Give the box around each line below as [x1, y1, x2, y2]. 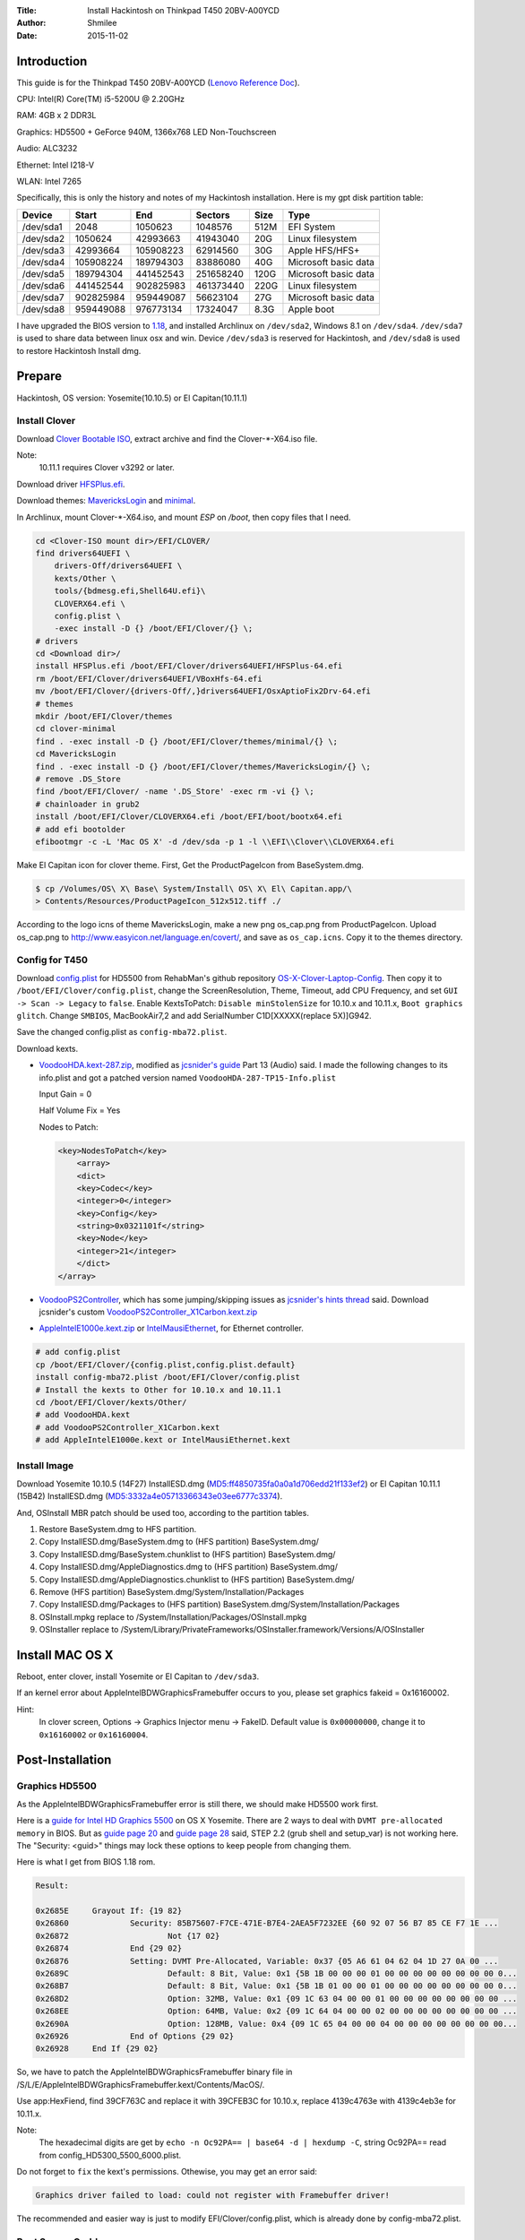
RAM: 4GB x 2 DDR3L [16, 110, 97, 121]
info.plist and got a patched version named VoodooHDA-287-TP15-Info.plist [39, 1072, 336, 1083]
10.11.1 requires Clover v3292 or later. [39, 462, 175, 473]
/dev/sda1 [22, 220, 63, 233]
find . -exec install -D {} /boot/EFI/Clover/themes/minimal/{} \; [35, 736, 339, 746]
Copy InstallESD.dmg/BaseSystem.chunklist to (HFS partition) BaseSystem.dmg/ [39, 1548, 336, 1559]
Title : [16, 5, 38, 15]
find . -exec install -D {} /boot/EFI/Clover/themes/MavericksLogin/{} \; [35, 762, 372, 771]
